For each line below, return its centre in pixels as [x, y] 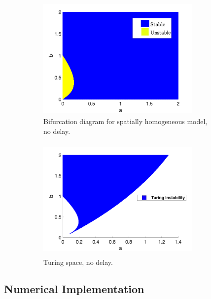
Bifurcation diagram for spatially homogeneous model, [125, 121]
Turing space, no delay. [78, 262]
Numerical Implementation [74, 288]
